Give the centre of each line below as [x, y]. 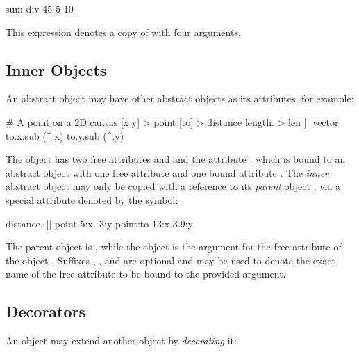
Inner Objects [56, 69]
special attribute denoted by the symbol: [92, 199]
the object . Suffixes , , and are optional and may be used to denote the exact [171, 260]
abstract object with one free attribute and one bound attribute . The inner [167, 172]
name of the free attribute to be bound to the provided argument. [146, 274]
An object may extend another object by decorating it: [121, 341]
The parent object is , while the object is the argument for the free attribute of [174, 247]
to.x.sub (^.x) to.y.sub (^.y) [65, 135]
